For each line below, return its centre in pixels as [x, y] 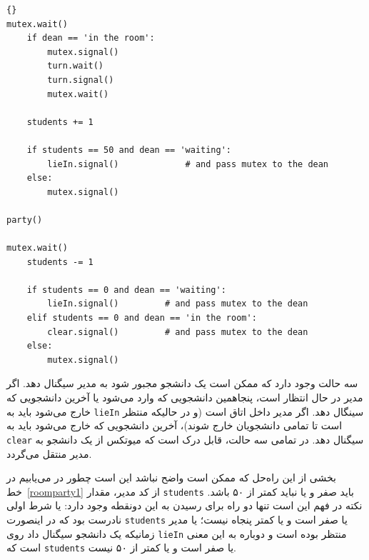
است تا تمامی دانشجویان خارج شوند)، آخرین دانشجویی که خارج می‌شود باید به [175, 425]
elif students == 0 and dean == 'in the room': [142, 318]
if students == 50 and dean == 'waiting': [129, 150]
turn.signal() [81, 80]
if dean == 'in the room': [91, 38]
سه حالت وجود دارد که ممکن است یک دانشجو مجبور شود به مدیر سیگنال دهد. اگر [182, 383]
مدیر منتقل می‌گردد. [49, 453]
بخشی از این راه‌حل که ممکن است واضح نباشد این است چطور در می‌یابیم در [171, 477]
